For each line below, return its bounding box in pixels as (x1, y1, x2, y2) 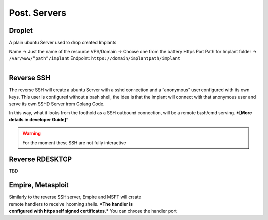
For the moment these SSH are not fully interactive (22, 139, 126, 146)
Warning (22, 130, 41, 136)
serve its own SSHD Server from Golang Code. (9, 101, 105, 107)
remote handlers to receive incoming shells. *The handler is (9, 201, 133, 207)
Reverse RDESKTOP (9, 155, 72, 164)
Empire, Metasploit (9, 181, 69, 189)
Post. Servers (9, 7, 67, 18)
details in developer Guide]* (9, 116, 69, 122)
